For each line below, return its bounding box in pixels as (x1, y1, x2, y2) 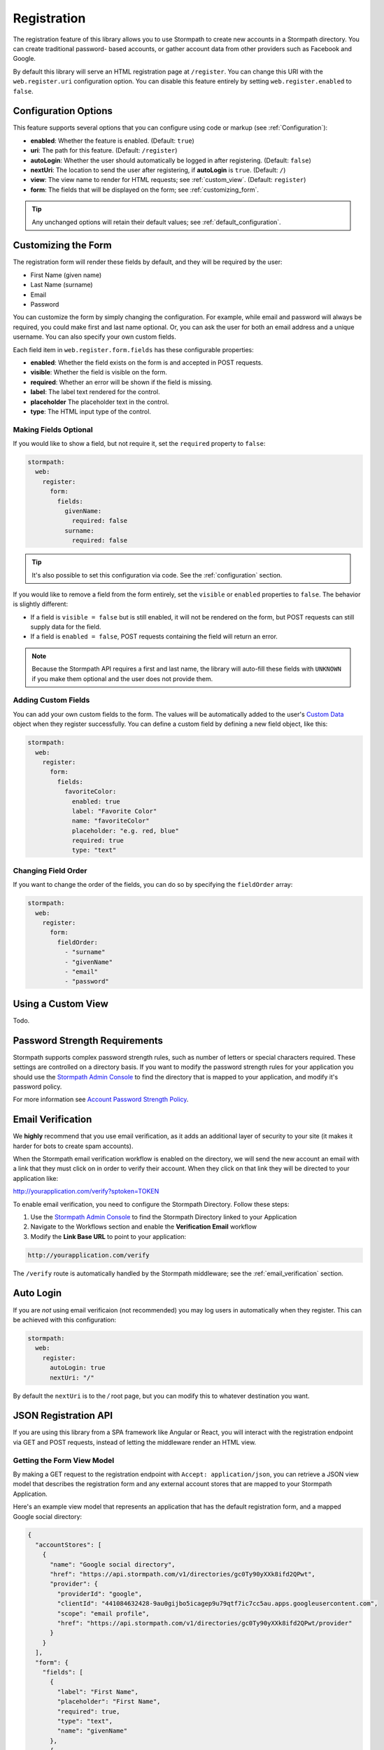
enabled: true (71, 797, 120, 805)
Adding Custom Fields (13, 695, 90, 705)
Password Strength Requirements (13, 1035, 164, 1046)
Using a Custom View (13, 997, 108, 1009)
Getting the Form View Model (13, 1455, 115, 1465)
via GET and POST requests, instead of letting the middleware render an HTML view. (13, 1438, 257, 1446)
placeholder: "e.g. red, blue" (71, 827, 180, 834)
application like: (13, 1174, 59, 1182)
